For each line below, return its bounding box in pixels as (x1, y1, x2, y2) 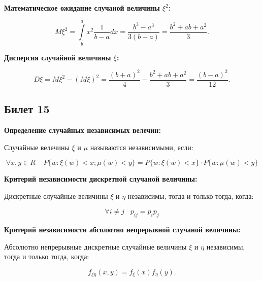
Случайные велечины (4, 142, 70, 152)
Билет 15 (4, 101, 50, 117)
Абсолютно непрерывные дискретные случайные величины (4, 241, 187, 252)
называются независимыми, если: (90, 142, 193, 152)
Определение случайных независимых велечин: (4, 125, 161, 135)
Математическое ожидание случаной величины (4, 3, 160, 13)
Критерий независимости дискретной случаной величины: (4, 173, 198, 184)
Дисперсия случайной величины (4, 52, 111, 62)
